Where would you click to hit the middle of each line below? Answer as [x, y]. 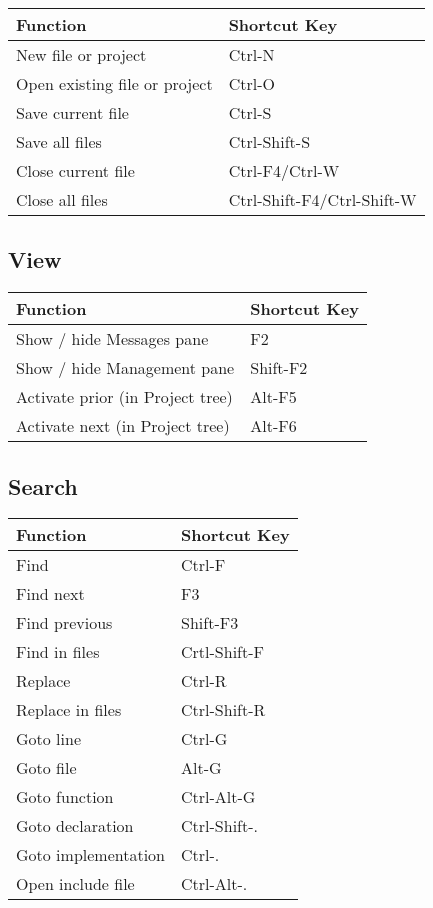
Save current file [72, 112]
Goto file [46, 768]
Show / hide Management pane [125, 368]
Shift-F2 [279, 368]
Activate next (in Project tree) [123, 426]
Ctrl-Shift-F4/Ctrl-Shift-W [322, 199]
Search [43, 485]
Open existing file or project [114, 83]
